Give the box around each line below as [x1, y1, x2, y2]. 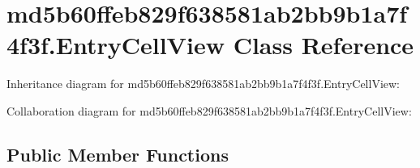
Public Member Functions [6, 141, 229, 166]
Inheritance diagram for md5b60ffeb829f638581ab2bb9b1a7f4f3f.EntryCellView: [6, 75, 400, 92]
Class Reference [233, 28, 414, 61]
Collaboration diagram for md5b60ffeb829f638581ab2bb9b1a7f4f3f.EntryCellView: [6, 102, 412, 119]
